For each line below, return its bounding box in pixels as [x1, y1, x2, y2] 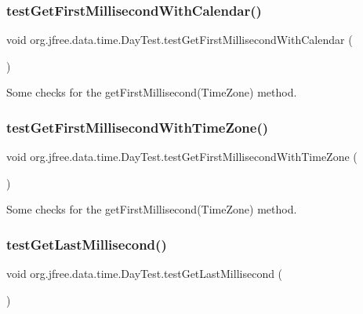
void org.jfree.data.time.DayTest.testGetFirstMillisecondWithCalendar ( [6, 31, 353, 48]
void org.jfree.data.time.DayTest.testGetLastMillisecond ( [6, 265, 283, 282]
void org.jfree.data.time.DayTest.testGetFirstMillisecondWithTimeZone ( [6, 148, 358, 165]
